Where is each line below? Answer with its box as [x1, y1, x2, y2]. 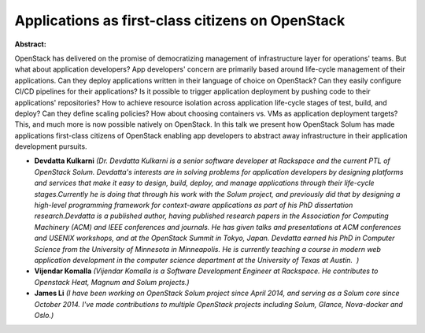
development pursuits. [14, 142, 87, 151]
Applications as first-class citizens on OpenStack [14, 12, 346, 29]
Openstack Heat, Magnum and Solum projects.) [34, 277, 190, 287]
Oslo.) [34, 310, 54, 320]
